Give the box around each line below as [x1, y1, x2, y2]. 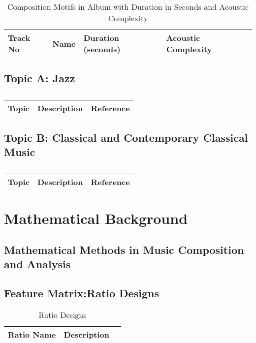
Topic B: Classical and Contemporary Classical [4, 129, 248, 145]
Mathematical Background [4, 208, 188, 228]
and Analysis [4, 256, 71, 271]
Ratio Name [8, 328, 56, 340]
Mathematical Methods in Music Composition [4, 242, 244, 257]
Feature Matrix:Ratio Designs [4, 285, 159, 300]
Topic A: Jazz [4, 70, 75, 86]
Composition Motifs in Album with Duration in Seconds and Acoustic [7, 1, 249, 12]
